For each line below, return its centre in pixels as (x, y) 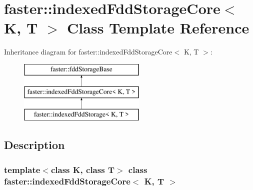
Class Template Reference (158, 28)
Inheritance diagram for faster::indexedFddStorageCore (88, 52)
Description (34, 145)
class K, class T (82, 169)
